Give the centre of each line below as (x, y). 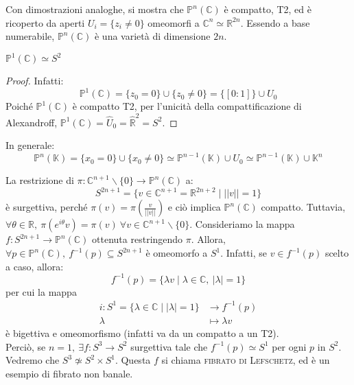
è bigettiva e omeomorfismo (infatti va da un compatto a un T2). (142, 332)
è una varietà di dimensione (152, 36)
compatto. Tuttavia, (303, 207)
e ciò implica (194, 207)
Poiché (19, 106)
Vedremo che (33, 360)
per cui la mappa (41, 291)
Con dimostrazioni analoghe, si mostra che (95, 9)
